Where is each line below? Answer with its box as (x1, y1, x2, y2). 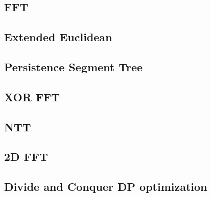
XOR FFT (4, 89, 60, 104)
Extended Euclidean (4, 29, 112, 45)
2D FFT (4, 149, 48, 164)
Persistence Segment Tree (4, 59, 143, 74)
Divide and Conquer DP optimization (4, 179, 207, 194)
